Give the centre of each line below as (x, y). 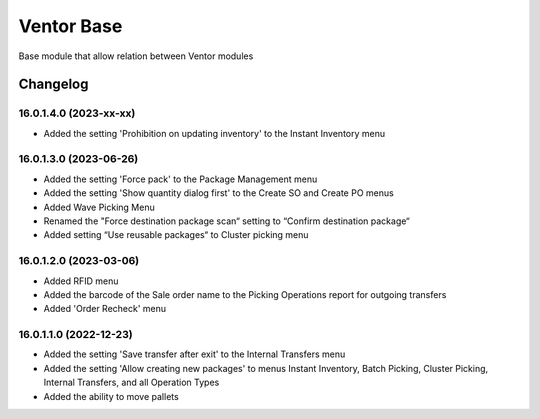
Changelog (53, 84)
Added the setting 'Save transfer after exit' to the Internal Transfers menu (194, 354)
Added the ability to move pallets (111, 396)
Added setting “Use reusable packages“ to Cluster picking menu (176, 235)
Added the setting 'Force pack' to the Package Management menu (180, 179)
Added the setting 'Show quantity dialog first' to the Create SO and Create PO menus (218, 193)
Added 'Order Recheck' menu (105, 309)
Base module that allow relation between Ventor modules (136, 56)
